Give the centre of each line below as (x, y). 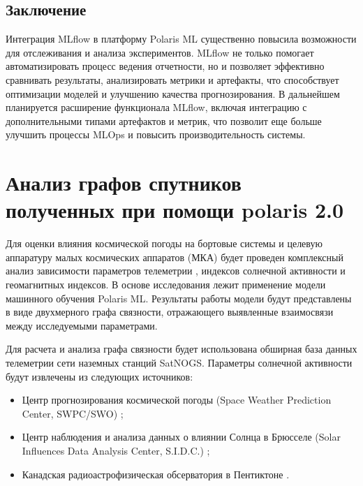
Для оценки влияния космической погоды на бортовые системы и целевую (164, 243)
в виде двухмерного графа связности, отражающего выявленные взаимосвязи (170, 312)
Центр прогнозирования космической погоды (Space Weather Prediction (177, 400)
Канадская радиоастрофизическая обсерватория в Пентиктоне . (156, 474)
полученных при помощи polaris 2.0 (175, 210)
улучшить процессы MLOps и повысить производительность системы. (156, 134)
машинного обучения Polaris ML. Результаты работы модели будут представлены (179, 298)
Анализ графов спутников (124, 183)
